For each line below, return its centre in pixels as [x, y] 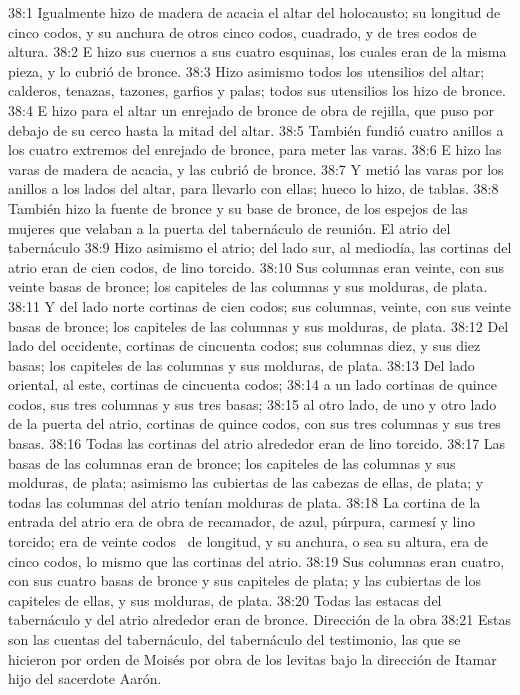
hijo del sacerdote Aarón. [85, 678]
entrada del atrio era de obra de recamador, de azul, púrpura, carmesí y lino [242, 521]
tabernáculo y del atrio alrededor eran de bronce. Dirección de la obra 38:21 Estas [259, 619]
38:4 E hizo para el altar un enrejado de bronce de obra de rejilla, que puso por [251, 109]
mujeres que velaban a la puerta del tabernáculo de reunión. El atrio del [229, 227]
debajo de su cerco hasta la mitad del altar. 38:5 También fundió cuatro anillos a [256, 129]
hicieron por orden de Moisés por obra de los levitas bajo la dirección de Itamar [252, 658]
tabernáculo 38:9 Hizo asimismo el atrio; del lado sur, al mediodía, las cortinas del [260, 247]
